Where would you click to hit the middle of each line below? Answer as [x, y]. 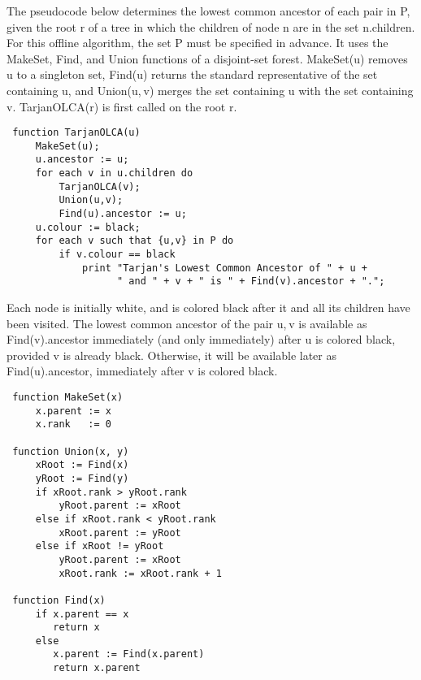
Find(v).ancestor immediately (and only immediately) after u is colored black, [201, 339]
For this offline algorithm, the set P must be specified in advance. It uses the [197, 43]
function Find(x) [59, 600]
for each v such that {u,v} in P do [135, 241]
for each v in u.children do [114, 173]
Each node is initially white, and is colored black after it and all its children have [208, 308]
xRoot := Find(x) [82, 465]
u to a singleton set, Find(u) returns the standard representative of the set [192, 74]
